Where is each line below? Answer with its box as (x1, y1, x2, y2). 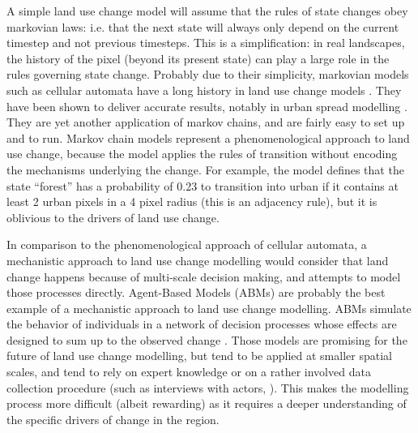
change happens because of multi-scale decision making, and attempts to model (6, 268, 401, 285)
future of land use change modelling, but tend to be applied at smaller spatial (6, 347, 392, 364)
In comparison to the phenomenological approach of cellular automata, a (6, 236, 367, 253)
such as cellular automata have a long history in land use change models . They (6, 81, 402, 98)
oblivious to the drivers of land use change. (6, 208, 220, 225)
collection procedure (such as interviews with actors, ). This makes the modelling (6, 379, 409, 396)
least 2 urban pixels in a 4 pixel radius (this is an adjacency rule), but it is (6, 193, 377, 210)
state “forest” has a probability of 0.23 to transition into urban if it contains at (6, 177, 399, 194)
